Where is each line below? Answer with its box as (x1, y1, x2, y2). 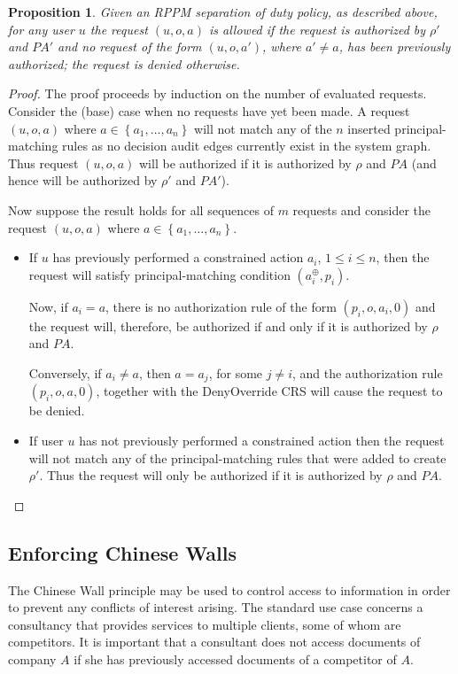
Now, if (28, 297, 68, 315)
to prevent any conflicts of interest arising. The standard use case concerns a (8, 598, 423, 616)
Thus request (8, 153, 79, 172)
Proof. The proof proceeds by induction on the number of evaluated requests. (8, 84, 427, 103)
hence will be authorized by (8, 171, 158, 190)
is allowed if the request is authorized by (208, 19, 426, 38)
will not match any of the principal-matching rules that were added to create (28, 448, 446, 467)
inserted (347, 119, 391, 137)
